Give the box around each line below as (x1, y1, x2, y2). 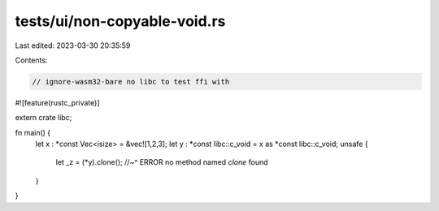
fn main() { (15, 127, 51, 137)
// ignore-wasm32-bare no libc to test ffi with (32, 77, 230, 86)
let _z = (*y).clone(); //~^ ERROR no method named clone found (55, 157, 268, 167)
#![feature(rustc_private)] (15, 97, 101, 107)
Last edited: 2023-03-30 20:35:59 (15, 41, 131, 50)
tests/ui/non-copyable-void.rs (15, 12, 226, 30)
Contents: (15, 55, 48, 65)
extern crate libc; (15, 113, 72, 123)
